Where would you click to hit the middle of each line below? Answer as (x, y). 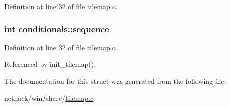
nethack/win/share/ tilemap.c (49, 98)
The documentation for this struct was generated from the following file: (115, 81)
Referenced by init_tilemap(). (50, 64)
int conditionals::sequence (57, 29)
